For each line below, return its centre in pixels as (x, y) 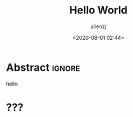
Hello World (98, 10)
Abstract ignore (43, 67)
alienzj (98, 26)
